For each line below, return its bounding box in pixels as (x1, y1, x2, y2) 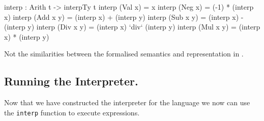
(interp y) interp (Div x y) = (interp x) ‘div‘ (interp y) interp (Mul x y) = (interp (4, 21, 260, 32)
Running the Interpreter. (4, 73, 138, 89)
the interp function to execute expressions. (4, 107, 140, 117)
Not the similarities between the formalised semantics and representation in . (4, 48, 244, 59)
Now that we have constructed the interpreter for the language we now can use (4, 97, 250, 108)
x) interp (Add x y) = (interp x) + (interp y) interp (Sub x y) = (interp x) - (4, 11, 244, 22)
